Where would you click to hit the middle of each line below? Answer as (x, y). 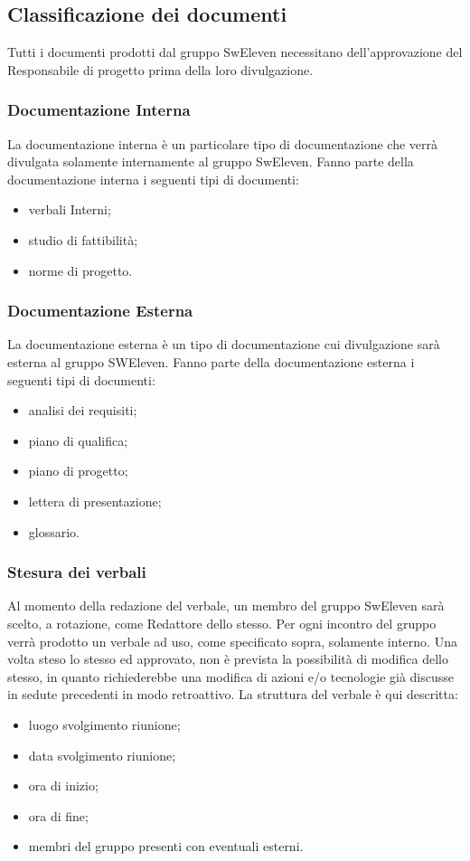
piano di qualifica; (78, 440)
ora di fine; (58, 815)
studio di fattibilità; (83, 239)
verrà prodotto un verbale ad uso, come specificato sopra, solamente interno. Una (232, 641)
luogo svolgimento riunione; (104, 724)
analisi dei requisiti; (83, 410)
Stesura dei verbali (77, 572)
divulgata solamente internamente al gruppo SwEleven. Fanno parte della (211, 161)
